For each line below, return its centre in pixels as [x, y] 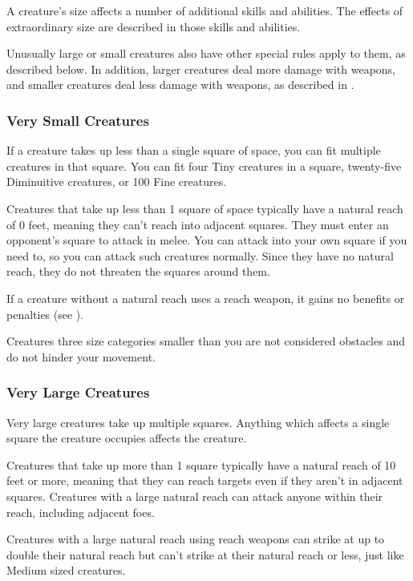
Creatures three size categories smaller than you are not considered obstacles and [206, 341]
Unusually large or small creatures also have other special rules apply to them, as [206, 53]
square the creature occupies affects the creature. [127, 438]
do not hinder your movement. [81, 356]
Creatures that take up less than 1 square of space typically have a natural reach [205, 208]
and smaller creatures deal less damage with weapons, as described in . [180, 85]
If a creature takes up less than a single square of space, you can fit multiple [194, 150]
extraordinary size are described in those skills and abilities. [154, 26]
